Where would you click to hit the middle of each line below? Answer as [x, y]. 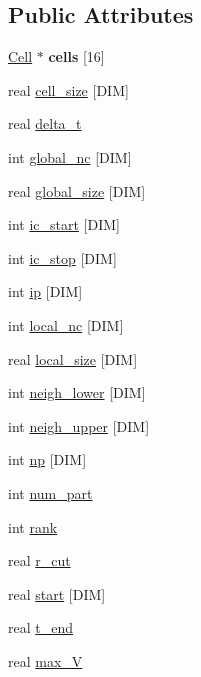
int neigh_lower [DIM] [77, 392]
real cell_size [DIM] [68, 89]
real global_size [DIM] [77, 190]
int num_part [50, 492]
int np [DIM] [47, 459]
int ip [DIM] [45, 291]
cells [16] [76, 56]
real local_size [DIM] [73, 358]
